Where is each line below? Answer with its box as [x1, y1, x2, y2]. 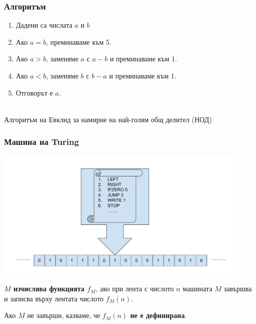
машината [182, 283, 212, 294]
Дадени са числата [16, 20, 72, 30]
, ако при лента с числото [95, 283, 174, 294]
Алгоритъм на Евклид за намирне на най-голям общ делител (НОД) [4, 114, 212, 124]
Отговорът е [16, 87, 53, 98]
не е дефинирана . [130, 310, 187, 320]
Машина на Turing [4, 135, 79, 148]
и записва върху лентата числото [4, 293, 104, 303]
